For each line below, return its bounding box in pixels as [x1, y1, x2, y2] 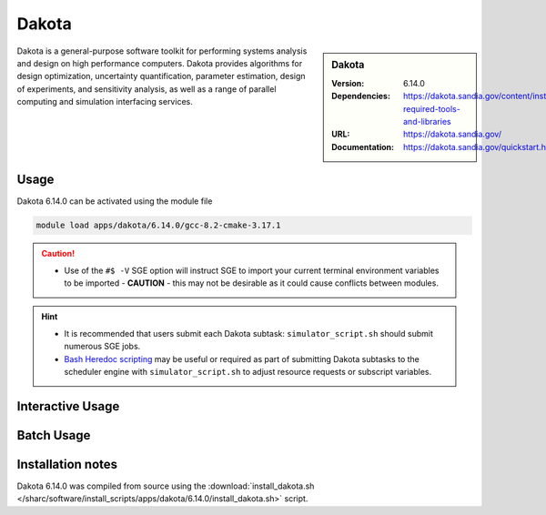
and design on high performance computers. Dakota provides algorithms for [16, 57, 303, 68]
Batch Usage [16, 428, 91, 443]
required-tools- [403, 103, 461, 114]
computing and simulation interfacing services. [16, 96, 193, 107]
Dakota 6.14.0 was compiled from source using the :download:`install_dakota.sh [16, 480, 315, 491]
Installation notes [16, 456, 118, 472]
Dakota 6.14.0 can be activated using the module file [16, 196, 213, 207]
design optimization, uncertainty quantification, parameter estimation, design [16, 71, 306, 82]
